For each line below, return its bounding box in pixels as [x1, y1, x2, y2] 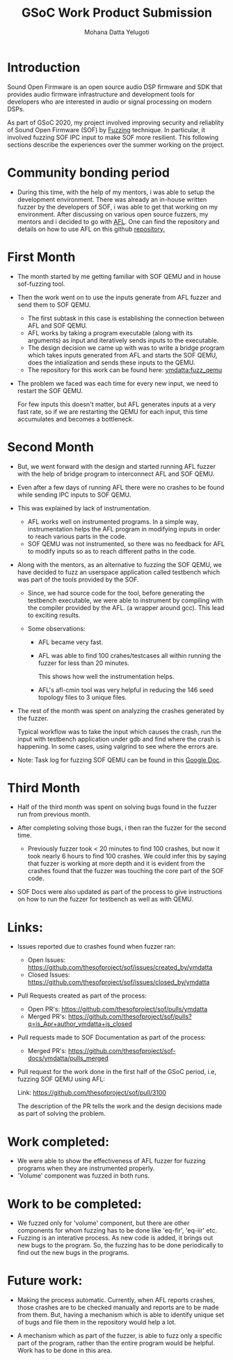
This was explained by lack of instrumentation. [17, 504, 151, 512]
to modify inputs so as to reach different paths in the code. [27, 547, 196, 555]
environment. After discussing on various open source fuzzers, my [17, 210, 209, 218]
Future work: [7, 1273, 83, 1288]
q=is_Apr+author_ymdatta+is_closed [27, 1020, 132, 1028]
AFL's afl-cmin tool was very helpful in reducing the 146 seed [38, 685, 214, 694]
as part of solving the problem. [17, 1110, 106, 1118]
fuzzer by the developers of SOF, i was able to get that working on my [17, 202, 218, 211]
